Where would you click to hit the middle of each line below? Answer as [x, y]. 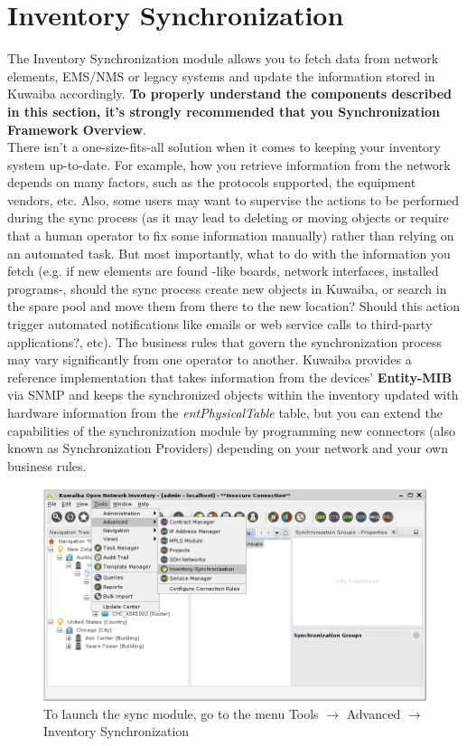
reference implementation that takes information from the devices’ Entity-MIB [230, 377]
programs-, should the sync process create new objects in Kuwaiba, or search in [227, 288]
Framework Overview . [77, 129]
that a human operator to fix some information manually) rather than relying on [231, 236]
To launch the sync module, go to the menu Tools [181, 713]
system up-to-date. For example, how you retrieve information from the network [229, 164]
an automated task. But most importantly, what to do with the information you [229, 253]
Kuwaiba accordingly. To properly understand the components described [230, 94]
